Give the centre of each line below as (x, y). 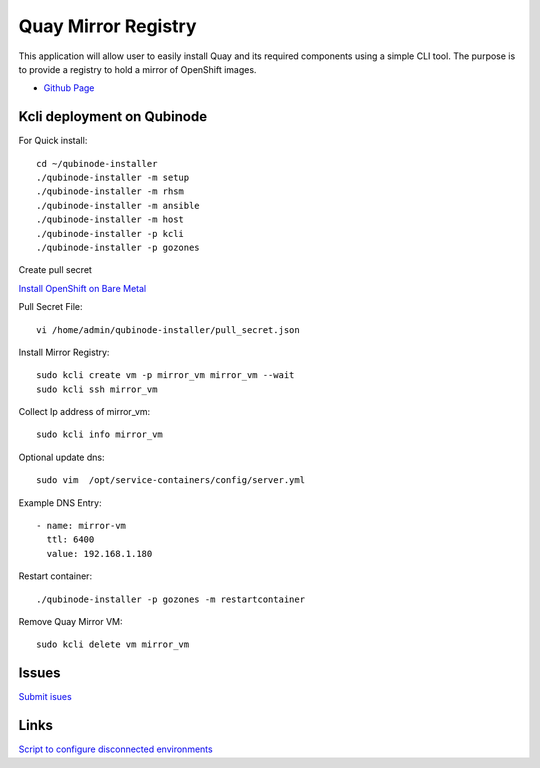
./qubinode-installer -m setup (113, 178)
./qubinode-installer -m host (110, 219)
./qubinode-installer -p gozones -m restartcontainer (170, 599)
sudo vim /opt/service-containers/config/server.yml (170, 480)
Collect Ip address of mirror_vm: (84, 412)
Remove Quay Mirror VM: (70, 621)
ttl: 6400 (70, 539)
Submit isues (45, 697)
